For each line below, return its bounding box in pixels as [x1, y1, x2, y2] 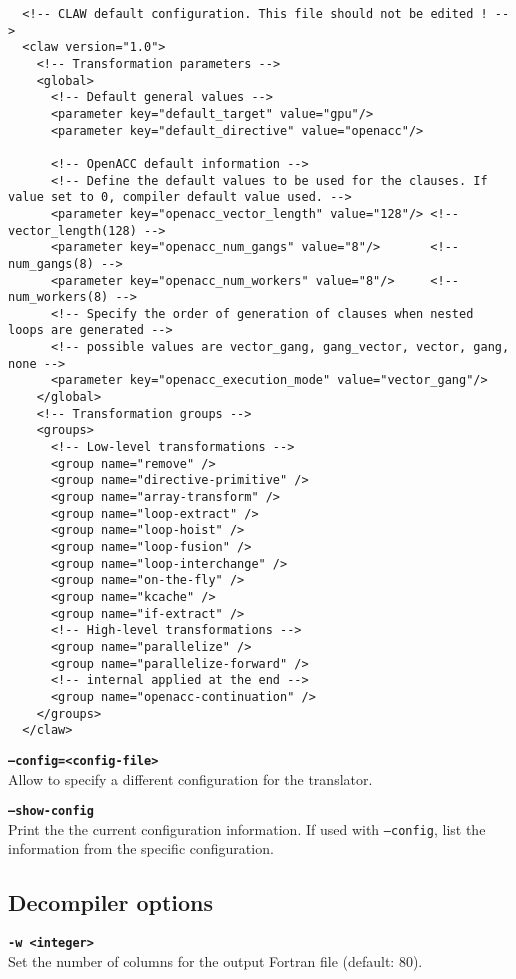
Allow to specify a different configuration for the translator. [8, 768, 373, 789]
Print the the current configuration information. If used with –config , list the [8, 818, 486, 839]
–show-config [8, 804, 94, 819]
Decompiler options [8, 887, 214, 918]
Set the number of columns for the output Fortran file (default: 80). [8, 950, 423, 971]
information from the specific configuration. [8, 838, 274, 859]
